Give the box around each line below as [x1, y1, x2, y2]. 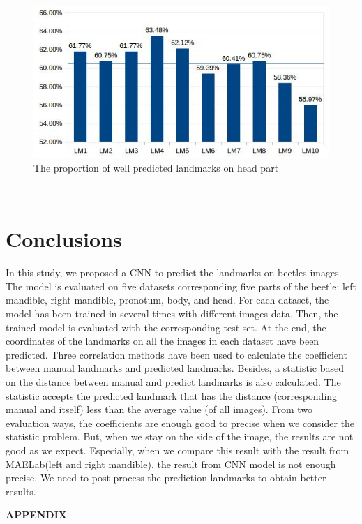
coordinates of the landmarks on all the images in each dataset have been [6, 334, 319, 348]
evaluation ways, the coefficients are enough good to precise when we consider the [6, 415, 355, 430]
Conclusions [6, 225, 122, 253]
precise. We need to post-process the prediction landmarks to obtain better [6, 470, 326, 485]
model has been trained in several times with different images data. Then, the [6, 306, 338, 321]
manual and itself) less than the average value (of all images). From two [6, 402, 312, 417]
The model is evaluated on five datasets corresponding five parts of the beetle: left [6, 278, 356, 293]
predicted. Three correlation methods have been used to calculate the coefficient [6, 347, 347, 361]
